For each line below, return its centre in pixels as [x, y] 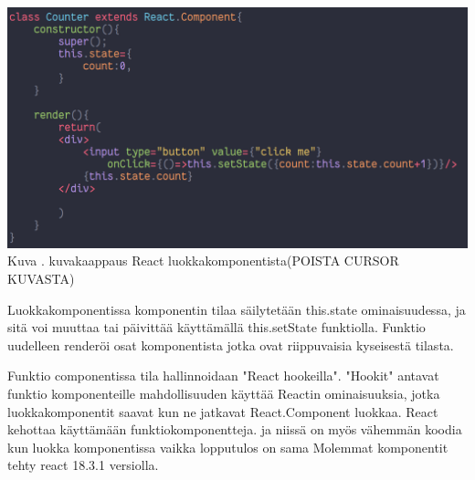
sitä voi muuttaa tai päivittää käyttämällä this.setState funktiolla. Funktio [216, 327]
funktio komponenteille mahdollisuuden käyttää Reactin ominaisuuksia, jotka [224, 393]
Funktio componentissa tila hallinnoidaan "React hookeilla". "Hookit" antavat [223, 376]
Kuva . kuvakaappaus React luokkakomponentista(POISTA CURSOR [203, 261]
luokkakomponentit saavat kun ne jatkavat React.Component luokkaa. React [223, 411]
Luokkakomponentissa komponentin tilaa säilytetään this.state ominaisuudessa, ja [237, 309]
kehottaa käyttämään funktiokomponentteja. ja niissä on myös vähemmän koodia [235, 429]
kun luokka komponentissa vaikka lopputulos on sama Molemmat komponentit [228, 447]
